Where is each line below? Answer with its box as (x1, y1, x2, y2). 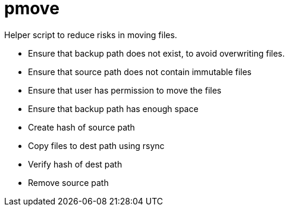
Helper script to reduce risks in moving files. (4, 29, 177, 40)
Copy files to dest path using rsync (28, 140, 165, 151)
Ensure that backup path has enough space (28, 103, 199, 114)
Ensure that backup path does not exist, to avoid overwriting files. (28, 48, 285, 58)
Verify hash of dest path (28, 159, 122, 169)
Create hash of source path (28, 122, 135, 132)
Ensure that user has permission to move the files (28, 85, 222, 95)
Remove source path (28, 177, 109, 188)
